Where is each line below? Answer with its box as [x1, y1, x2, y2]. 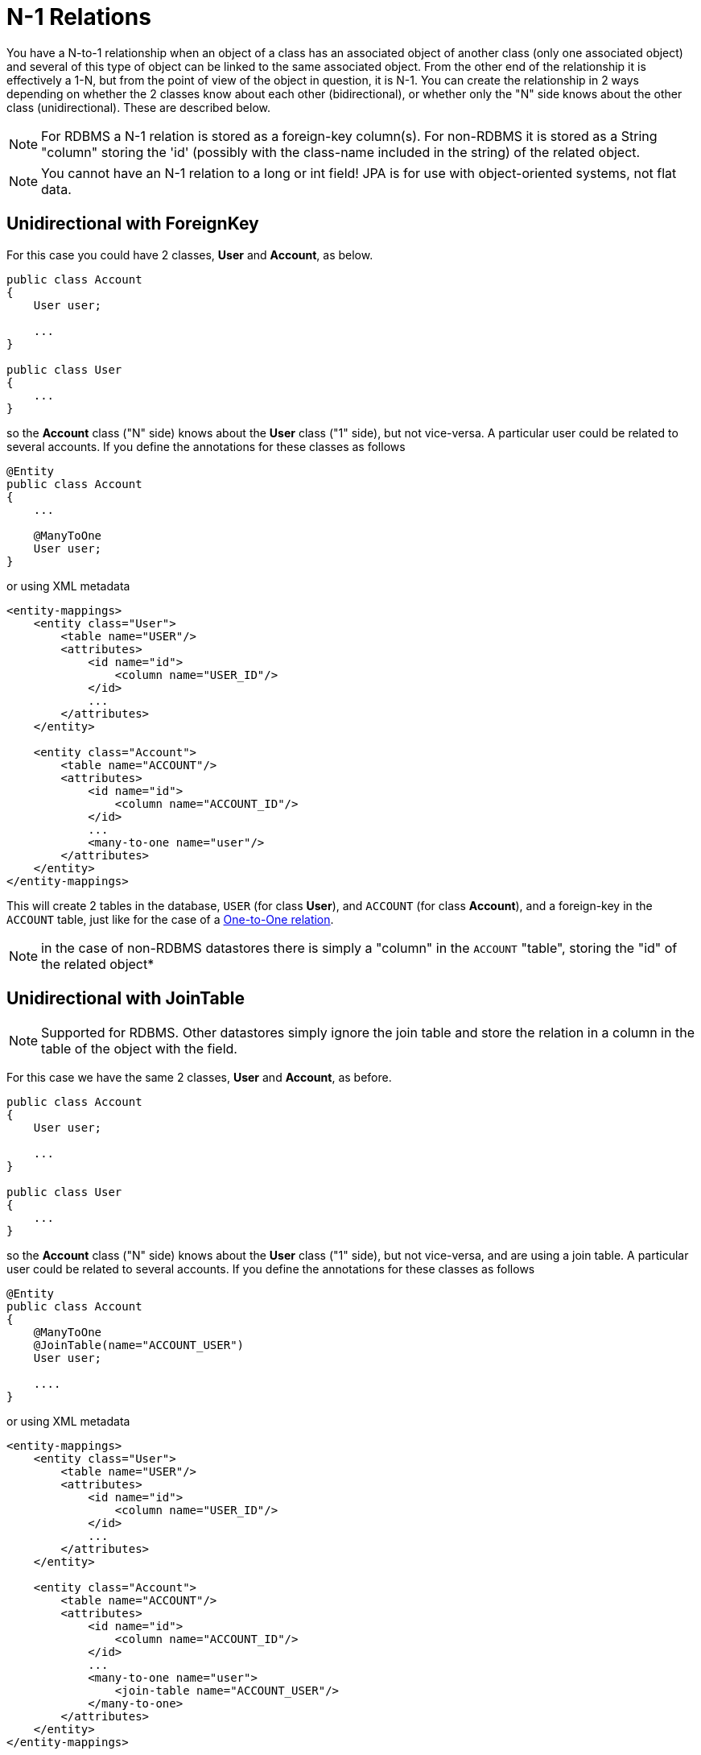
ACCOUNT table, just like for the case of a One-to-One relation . [6, 912, 334, 926]
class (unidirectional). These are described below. [6, 100, 270, 114]
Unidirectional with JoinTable [6, 988, 245, 1009]
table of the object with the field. [41, 1041, 237, 1058]
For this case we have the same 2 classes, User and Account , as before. [6, 1070, 392, 1085]
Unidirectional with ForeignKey [6, 213, 259, 234]
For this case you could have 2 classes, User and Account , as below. [6, 247, 373, 262]
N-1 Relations [6, 3, 151, 31]
